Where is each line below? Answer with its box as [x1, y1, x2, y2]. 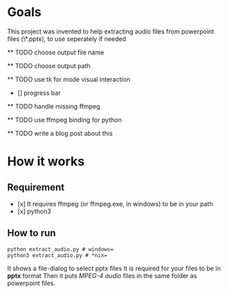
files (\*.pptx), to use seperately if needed [7, 34, 127, 42]
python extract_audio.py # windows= [7, 245, 114, 253]
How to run [7, 227, 56, 239]
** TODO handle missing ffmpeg [7, 102, 100, 110]
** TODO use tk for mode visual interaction [7, 75, 130, 84]
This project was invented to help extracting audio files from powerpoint [7, 27, 215, 36]
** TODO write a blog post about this [7, 129, 113, 137]
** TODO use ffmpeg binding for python [7, 116, 122, 124]
